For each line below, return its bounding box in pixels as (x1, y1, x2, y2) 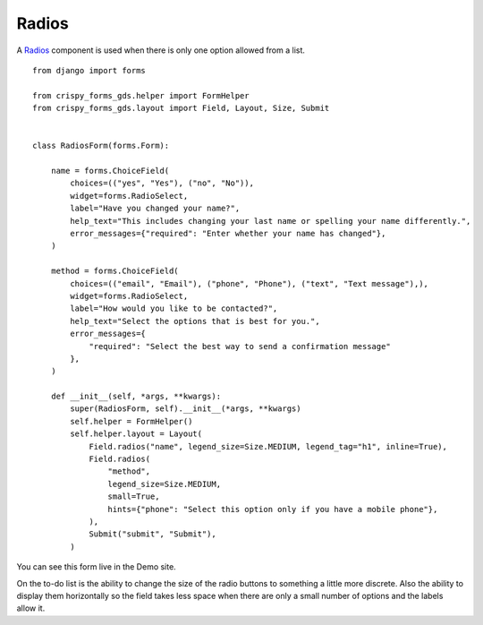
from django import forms (32, 65, 147, 75)
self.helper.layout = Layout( (70, 429, 203, 439)
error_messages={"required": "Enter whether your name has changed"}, (70, 228, 386, 239)
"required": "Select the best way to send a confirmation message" (89, 341, 391, 351)
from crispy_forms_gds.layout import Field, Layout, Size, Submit (32, 103, 330, 114)
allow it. (16, 603, 46, 613)
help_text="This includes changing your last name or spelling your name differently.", (70, 216, 471, 226)
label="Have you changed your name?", (70, 203, 241, 214)
